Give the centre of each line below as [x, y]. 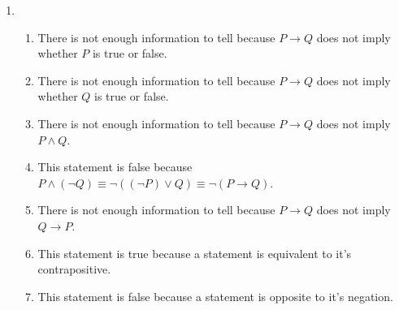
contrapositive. [74, 269]
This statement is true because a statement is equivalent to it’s [195, 253]
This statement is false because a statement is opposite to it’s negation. [215, 296]
